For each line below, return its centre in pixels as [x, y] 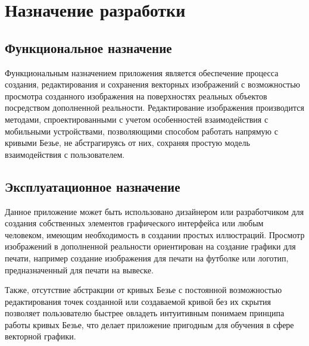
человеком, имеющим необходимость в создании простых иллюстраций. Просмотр [155, 234]
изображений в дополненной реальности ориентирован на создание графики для [150, 246]
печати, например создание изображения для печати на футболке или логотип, [147, 258]
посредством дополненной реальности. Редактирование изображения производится [154, 107]
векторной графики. [40, 336]
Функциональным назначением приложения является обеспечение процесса [142, 72]
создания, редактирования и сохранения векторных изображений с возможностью [153, 84]
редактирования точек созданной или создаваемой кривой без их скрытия [138, 301]
